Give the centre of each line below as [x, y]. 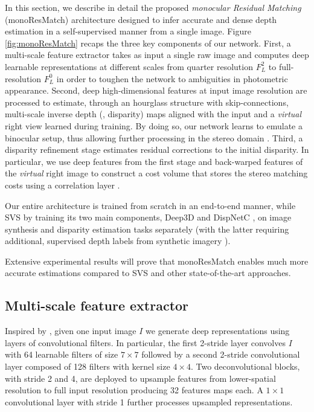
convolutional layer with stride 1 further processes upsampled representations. [149, 401]
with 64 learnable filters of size [62, 354]
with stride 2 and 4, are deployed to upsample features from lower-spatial [140, 378]
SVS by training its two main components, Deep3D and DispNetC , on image [148, 217]
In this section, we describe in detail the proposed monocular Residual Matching [153, 7]
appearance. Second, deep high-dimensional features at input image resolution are [156, 90]
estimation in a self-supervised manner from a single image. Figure [128, 31]
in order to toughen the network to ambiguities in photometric [172, 78]
